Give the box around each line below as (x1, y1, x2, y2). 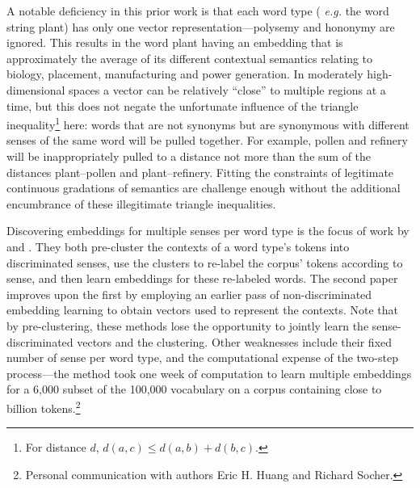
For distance (25, 439, 86, 456)
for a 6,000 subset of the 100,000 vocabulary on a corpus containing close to (6, 381, 382, 398)
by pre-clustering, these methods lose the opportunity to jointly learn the (6, 317, 369, 334)
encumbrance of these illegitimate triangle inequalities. (6, 195, 276, 212)
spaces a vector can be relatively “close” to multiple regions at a (69, 81, 386, 98)
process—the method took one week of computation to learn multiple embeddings (6, 364, 412, 381)
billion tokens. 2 (6, 397, 81, 416)
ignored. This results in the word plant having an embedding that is (6, 34, 343, 51)
